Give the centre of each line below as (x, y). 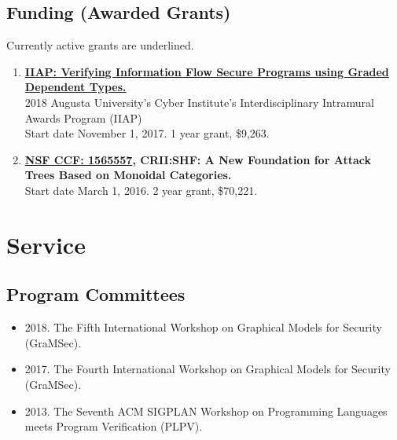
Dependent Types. (75, 87)
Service (46, 244)
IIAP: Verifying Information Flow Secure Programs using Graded (207, 71)
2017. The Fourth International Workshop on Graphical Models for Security (208, 369)
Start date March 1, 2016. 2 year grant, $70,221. (141, 190)
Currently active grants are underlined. (100, 45)
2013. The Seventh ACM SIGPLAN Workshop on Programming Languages (206, 411)
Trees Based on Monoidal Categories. (128, 175)
